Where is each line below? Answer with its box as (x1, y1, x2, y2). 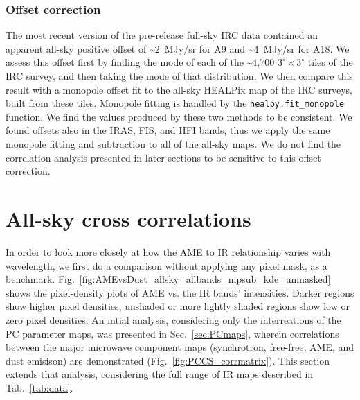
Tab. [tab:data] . (6, 380, 73, 394)
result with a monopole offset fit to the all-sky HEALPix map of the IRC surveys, (6, 82, 352, 96)
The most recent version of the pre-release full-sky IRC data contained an (6, 28, 318, 42)
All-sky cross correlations (6, 205, 251, 232)
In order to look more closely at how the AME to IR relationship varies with (6, 244, 331, 259)
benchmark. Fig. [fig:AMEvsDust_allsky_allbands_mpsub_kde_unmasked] (6, 272, 331, 286)
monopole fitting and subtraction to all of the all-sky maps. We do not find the (6, 137, 341, 151)
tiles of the (307, 55, 353, 69)
